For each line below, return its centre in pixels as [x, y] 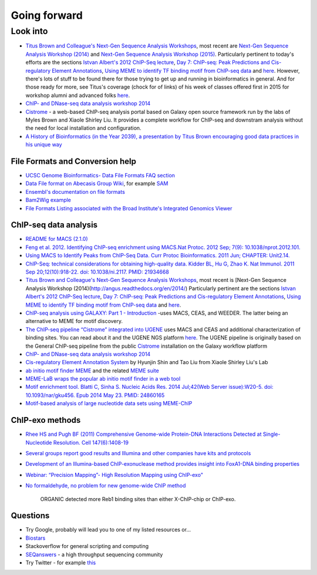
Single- [272, 434]
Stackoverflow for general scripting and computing [87, 546]
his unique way [44, 144]
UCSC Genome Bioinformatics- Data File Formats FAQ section [100, 175]
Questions [30, 516]
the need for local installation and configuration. [83, 128]
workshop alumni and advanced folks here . [78, 95]
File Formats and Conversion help [73, 161]
